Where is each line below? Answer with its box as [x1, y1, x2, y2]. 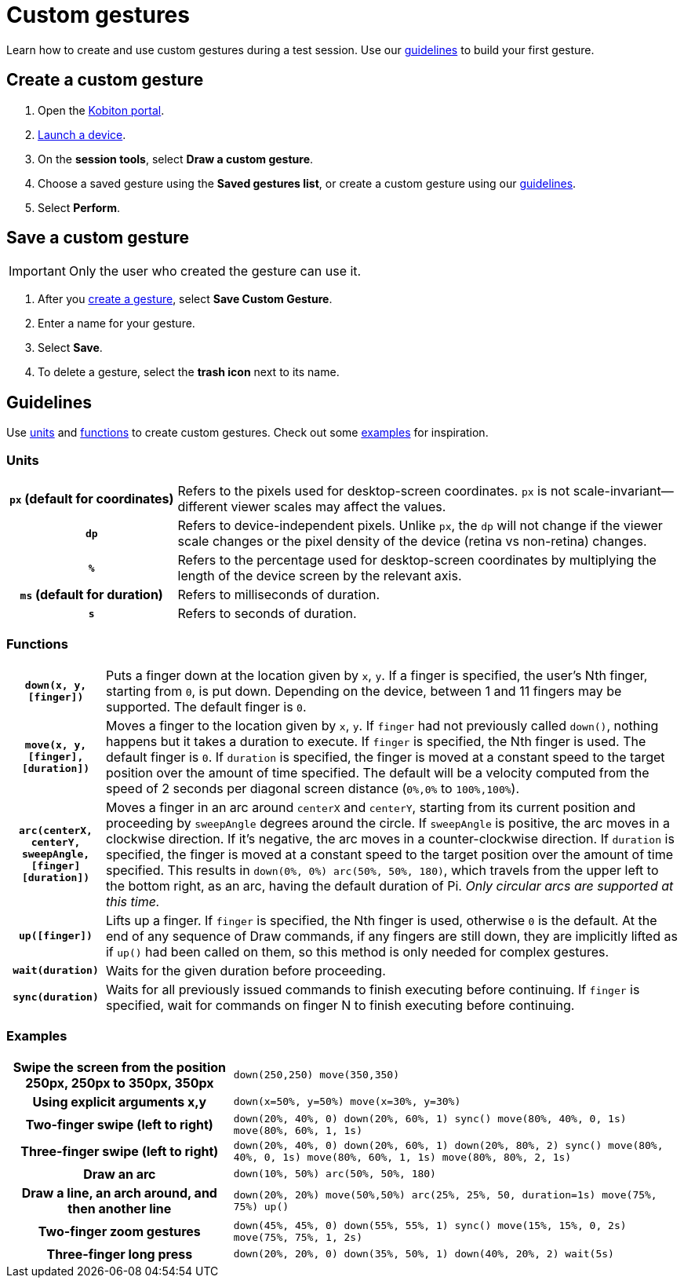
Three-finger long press [46, 1246, 193, 1262]
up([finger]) [19, 930, 93, 942]
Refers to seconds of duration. [177, 605, 357, 622]
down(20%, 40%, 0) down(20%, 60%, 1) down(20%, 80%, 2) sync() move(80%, [233, 1139, 664, 1151]
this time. [105, 893, 160, 909]
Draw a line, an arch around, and [21, 1184, 217, 1201]
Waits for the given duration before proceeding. [105, 962, 386, 979]
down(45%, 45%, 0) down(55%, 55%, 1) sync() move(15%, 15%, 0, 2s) [233, 1219, 627, 1231]
